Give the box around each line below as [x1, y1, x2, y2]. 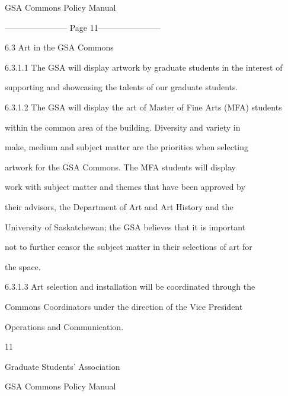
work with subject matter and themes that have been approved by [5, 180, 245, 193]
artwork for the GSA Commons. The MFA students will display [5, 160, 236, 173]
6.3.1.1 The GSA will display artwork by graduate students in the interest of [5, 61, 283, 73]
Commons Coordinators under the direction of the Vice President [5, 300, 243, 312]
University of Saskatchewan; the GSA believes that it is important [5, 220, 246, 233]
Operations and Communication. [5, 320, 124, 332]
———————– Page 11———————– [5, 21, 161, 33]
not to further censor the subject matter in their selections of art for [5, 240, 252, 253]
